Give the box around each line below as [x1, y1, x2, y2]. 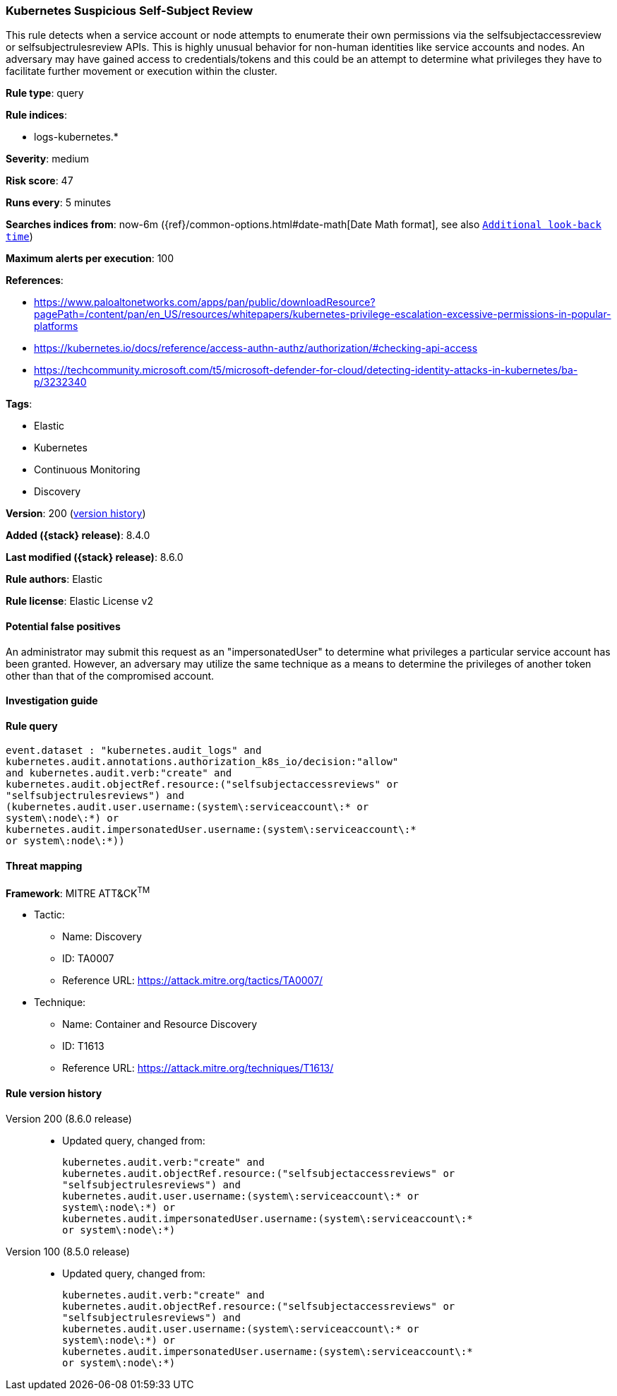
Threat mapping [6, 860, 83, 872]
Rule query [6, 719, 58, 732]
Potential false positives [6, 620, 121, 632]
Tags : [6, 398, 32, 410]
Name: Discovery [62, 930, 142, 943]
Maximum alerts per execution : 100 [6, 252, 174, 265]
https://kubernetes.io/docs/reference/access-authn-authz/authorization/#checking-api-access [34, 342, 478, 355]
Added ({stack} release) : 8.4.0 [6, 529, 150, 542]
